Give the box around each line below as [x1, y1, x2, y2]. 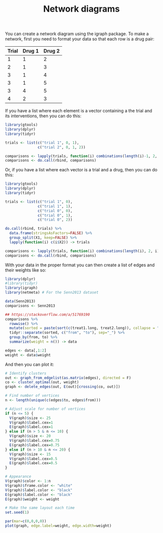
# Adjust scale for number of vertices [5, 406, 86, 411]
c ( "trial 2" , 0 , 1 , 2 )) [37, 145, 86, 149]
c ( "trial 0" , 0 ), [37, 208, 73, 213]
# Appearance [5, 474, 32, 479]
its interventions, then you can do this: [5, 113, 81, 119]
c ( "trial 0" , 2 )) [37, 218, 73, 222]
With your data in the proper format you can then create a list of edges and [5, 262, 155, 268]
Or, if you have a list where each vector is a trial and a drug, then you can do [5, 167, 158, 173]
